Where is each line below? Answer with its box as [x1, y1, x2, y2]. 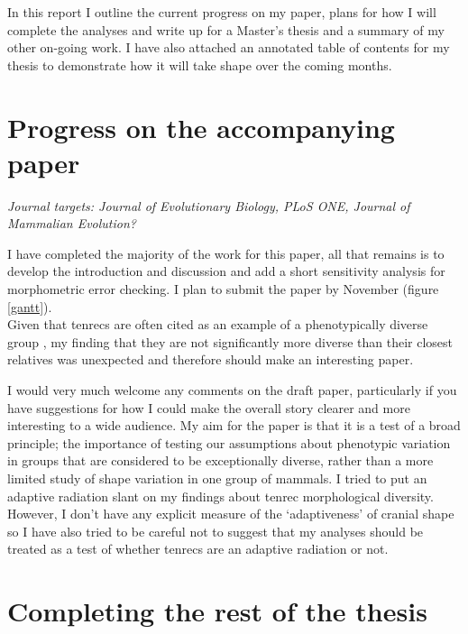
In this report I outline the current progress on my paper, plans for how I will [7, 3, 436, 21]
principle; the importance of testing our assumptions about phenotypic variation [7, 433, 451, 452]
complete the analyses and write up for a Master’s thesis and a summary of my [7, 20, 445, 39]
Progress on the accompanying [7, 108, 395, 145]
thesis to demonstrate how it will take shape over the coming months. [7, 55, 392, 74]
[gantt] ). [7, 297, 52, 316]
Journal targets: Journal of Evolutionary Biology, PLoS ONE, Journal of [7, 196, 410, 215]
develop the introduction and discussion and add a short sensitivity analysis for [7, 262, 445, 280]
